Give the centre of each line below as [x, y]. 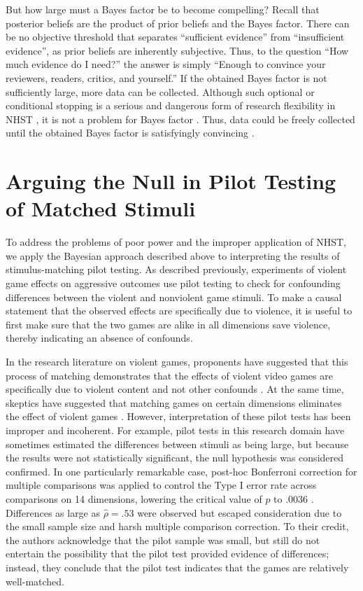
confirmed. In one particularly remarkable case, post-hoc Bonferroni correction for [181, 471]
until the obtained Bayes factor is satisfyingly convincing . [130, 133]
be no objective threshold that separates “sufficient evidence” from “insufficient [175, 37]
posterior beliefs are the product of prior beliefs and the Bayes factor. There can [178, 23]
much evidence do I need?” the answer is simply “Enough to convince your [166, 64]
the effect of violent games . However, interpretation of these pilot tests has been [178, 416]
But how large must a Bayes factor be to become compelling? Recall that [163, 9]
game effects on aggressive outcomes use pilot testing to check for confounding [173, 283]
